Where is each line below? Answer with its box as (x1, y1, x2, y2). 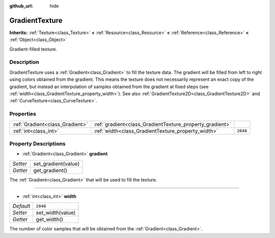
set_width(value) (36, 209, 76, 216)
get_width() (36, 216, 64, 223)
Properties (9, 110, 37, 117)
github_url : (9, 3, 33, 9)
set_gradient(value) (33, 160, 80, 167)
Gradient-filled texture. (9, 46, 58, 52)
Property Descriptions (9, 140, 66, 147)
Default (12, 202, 31, 210)
